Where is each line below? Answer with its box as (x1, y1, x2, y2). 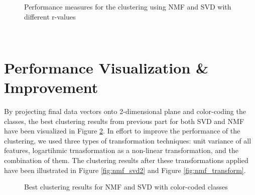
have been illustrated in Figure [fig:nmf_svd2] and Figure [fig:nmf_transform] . (4, 164, 246, 175)
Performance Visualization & (4, 57, 209, 77)
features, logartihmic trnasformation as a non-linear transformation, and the (4, 145, 238, 155)
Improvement (4, 77, 98, 97)
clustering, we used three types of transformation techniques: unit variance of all (4, 135, 251, 145)
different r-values (24, 11, 76, 21)
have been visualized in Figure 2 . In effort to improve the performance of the (4, 125, 240, 136)
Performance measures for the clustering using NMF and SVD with (24, 1, 231, 11)
